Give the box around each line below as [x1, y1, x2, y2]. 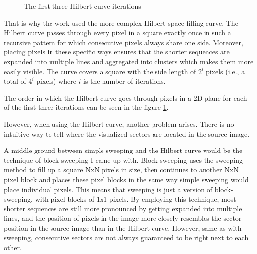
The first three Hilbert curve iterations [24, 1, 141, 11]
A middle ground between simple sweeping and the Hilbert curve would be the [4, 145, 243, 155]
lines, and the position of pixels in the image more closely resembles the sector [4, 213, 242, 223]
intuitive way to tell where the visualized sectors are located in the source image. [4, 128, 250, 139]
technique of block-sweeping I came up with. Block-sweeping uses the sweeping [4, 154, 243, 165]
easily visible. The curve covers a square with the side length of [4, 66, 196, 76]
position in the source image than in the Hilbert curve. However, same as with [4, 222, 242, 233]
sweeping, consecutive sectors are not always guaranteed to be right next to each [4, 232, 249, 243]
